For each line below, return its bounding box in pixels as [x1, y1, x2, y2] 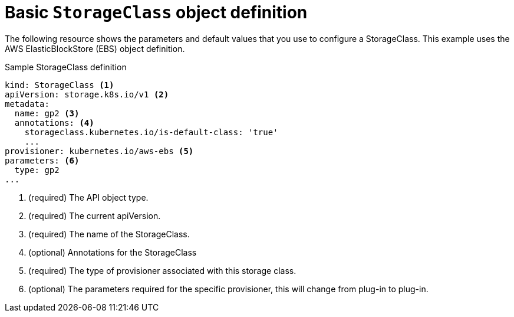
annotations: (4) [14, 117, 94, 128]
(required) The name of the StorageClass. [28, 228, 190, 239]
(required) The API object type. [28, 192, 149, 202]
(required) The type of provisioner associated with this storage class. [28, 265, 296, 276]
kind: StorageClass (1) [5, 80, 114, 90]
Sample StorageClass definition [5, 61, 127, 72]
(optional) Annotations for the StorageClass [28, 247, 197, 257]
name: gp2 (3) [14, 108, 80, 118]
